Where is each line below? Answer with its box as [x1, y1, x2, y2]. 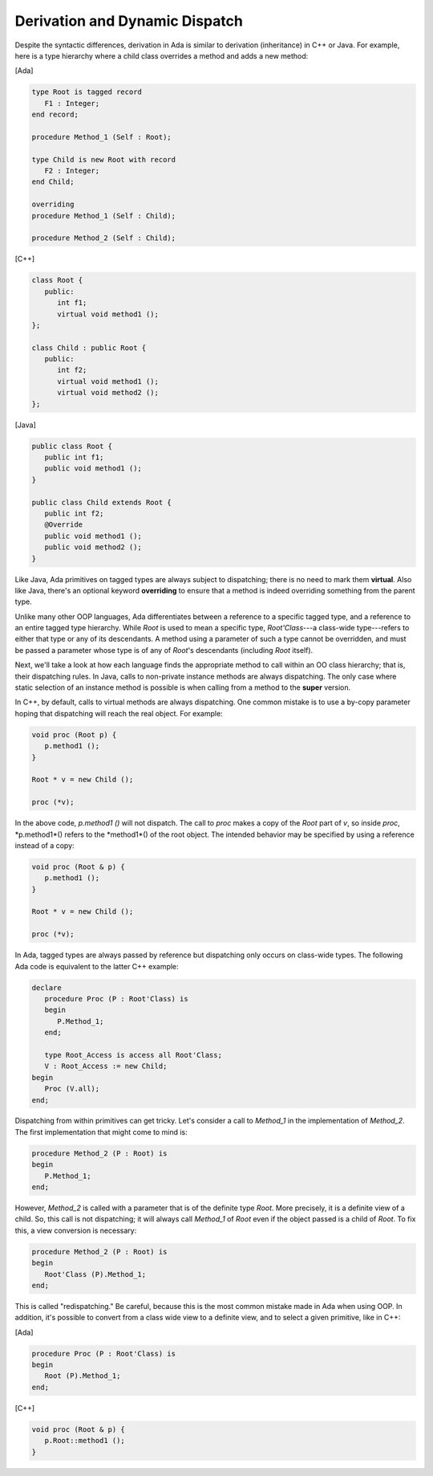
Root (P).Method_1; [44, 1372, 121, 1380]
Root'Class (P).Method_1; [44, 1270, 147, 1278]
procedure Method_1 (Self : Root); [31, 133, 172, 141]
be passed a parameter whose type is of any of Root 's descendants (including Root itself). [14, 645, 314, 654]
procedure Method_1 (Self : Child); [31, 211, 176, 220]
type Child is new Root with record [31, 155, 176, 164]
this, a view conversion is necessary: [14, 1225, 137, 1235]
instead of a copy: [14, 840, 75, 850]
